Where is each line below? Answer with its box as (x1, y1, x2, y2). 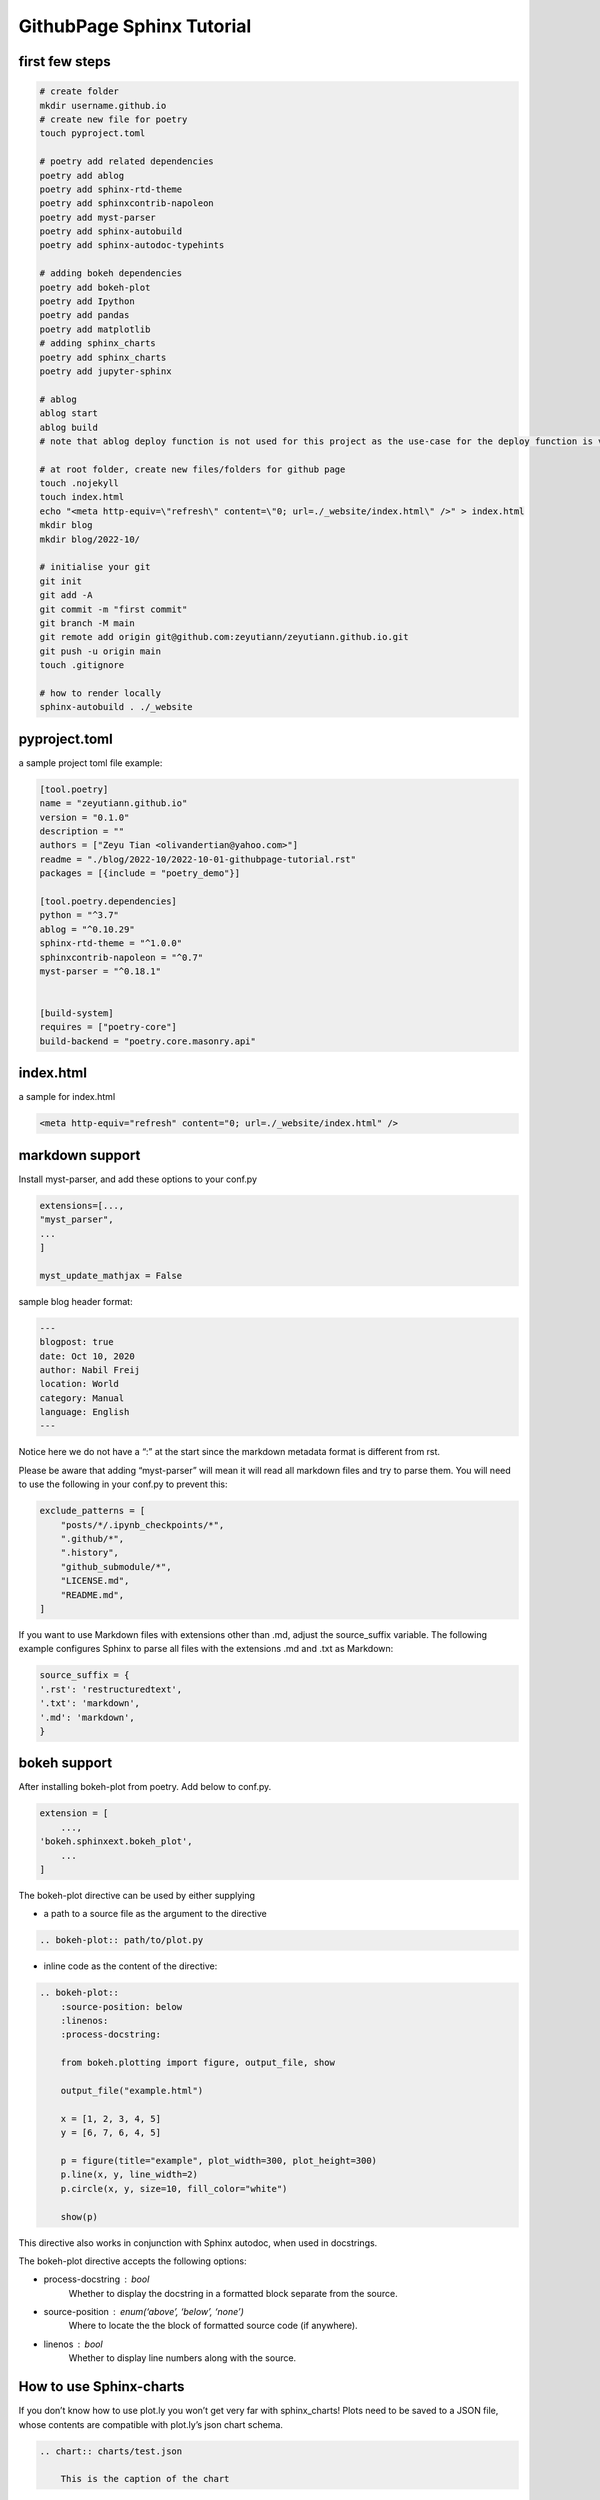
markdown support (18, 1146, 141, 1164)
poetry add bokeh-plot (39, 281, 151, 293)
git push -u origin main (39, 645, 162, 657)
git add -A (39, 590, 93, 601)
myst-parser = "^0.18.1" (39, 965, 162, 977)
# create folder (39, 86, 120, 97)
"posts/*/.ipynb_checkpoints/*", (60, 1519, 225, 1530)
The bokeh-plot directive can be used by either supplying (18, 1889, 255, 1901)
